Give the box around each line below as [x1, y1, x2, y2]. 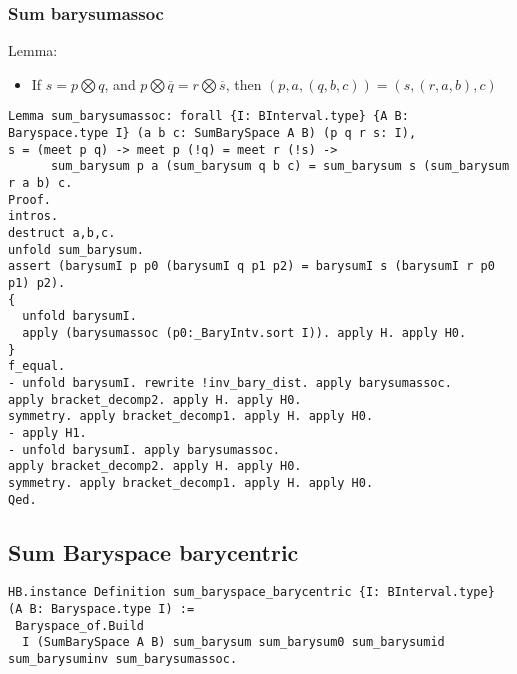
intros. [8, 209, 59, 224]
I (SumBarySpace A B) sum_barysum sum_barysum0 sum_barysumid [22, 635, 445, 650]
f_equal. [8, 359, 66, 374]
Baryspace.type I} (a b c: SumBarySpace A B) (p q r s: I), [8, 126, 417, 141]
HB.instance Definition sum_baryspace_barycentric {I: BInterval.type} [8, 585, 495, 600]
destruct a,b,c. [8, 226, 116, 240]
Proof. [8, 192, 51, 207]
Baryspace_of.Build [15, 618, 145, 633]
